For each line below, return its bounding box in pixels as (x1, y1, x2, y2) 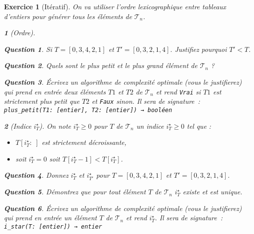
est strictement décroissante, (42, 137, 127, 147)
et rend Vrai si (156, 86, 201, 96)
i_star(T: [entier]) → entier (4, 223, 102, 230)
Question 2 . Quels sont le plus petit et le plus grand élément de (4, 60, 198, 70)
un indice (136, 120, 164, 131)
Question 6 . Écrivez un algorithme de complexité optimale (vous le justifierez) (4, 203, 242, 213)
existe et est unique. (183, 187, 242, 197)
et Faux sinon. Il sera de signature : (92, 96, 200, 106)
